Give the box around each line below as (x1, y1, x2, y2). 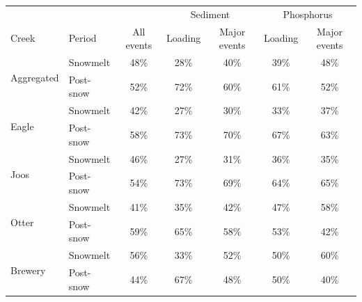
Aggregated (10, 70, 59, 85)
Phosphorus (283, 6, 333, 21)
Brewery (10, 263, 46, 278)
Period (68, 31, 97, 45)
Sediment (190, 6, 230, 21)
